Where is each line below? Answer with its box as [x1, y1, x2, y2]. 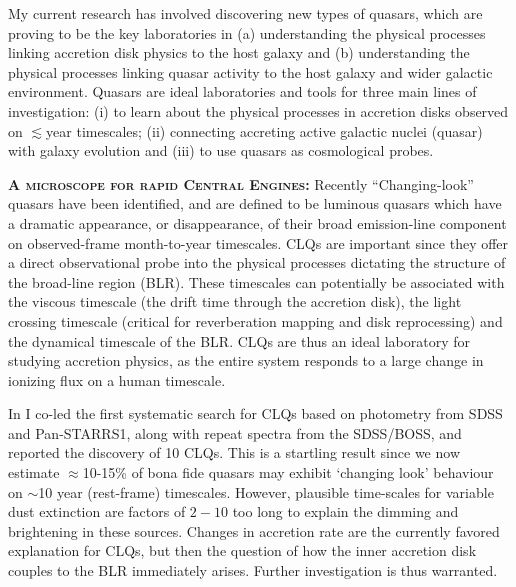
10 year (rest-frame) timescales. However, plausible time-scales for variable [38, 481, 494, 502]
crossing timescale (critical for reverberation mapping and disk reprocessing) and [8, 310, 503, 331]
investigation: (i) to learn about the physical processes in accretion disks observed [8, 100, 509, 121]
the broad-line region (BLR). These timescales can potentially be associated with [8, 271, 505, 292]
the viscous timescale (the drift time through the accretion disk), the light [8, 291, 462, 312]
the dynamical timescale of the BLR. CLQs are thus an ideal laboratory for [8, 330, 470, 351]
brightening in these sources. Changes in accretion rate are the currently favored [8, 520, 500, 541]
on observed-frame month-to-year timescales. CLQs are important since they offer [8, 232, 509, 253]
